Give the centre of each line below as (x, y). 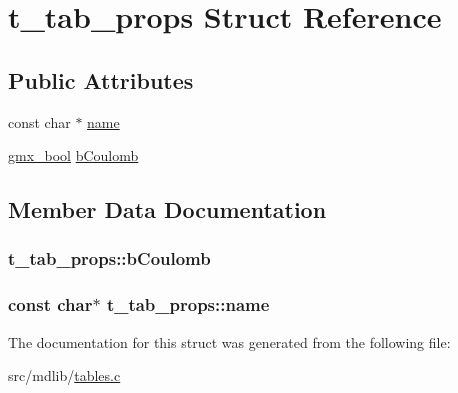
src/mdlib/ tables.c (64, 375)
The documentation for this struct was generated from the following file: (229, 341)
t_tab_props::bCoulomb (109, 258)
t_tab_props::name (188, 304)
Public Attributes (101, 79)
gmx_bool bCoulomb (73, 155)
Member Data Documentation (167, 209)
